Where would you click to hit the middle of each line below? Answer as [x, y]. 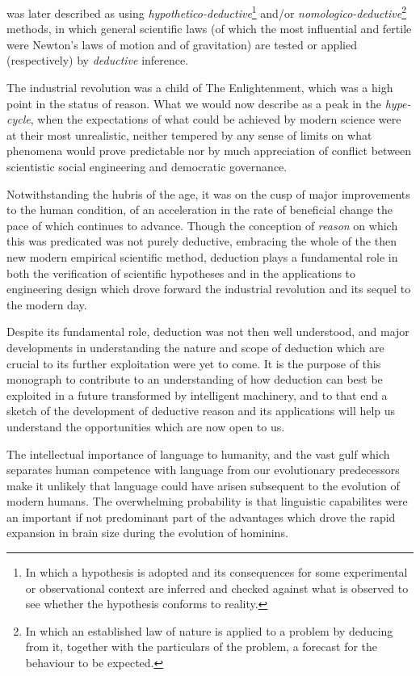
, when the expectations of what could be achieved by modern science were [216, 119]
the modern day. [47, 304]
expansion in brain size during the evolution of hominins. [147, 533]
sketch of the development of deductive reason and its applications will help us [201, 411]
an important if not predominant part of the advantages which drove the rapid [201, 516]
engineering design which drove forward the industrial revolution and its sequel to [209, 289]
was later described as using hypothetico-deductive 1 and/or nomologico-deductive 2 [207, 12]
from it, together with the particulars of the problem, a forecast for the [202, 647]
